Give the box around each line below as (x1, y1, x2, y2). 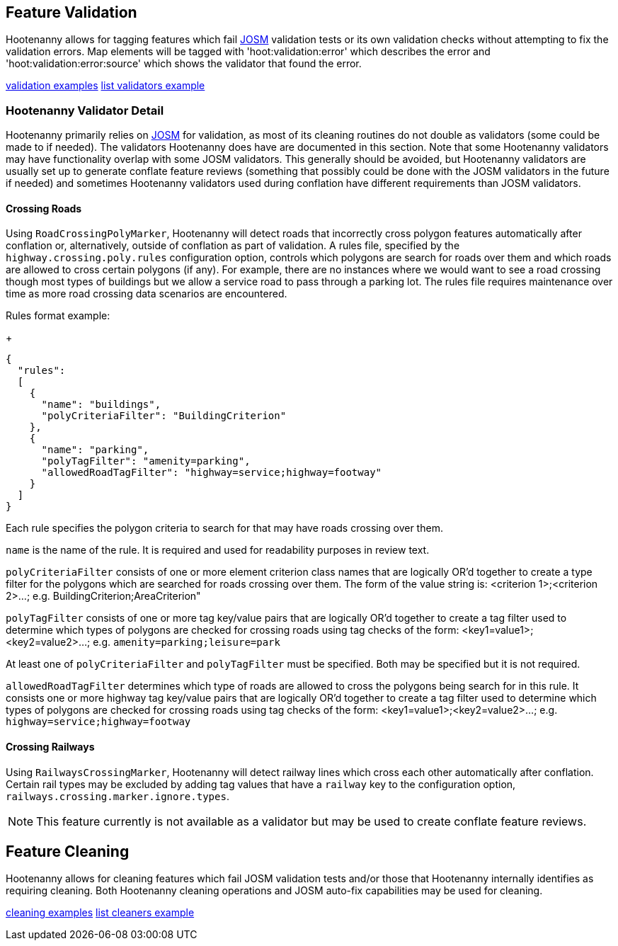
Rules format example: (6, 309, 110, 322)
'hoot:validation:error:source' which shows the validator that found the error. (6, 57, 362, 70)
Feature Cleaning (6, 843, 130, 861)
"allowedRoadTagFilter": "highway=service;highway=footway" (41, 467, 382, 479)
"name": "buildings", (41, 399, 161, 411)
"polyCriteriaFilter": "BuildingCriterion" (41, 410, 287, 422)
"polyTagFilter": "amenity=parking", (41, 455, 251, 467)
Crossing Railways (6, 741, 95, 753)
